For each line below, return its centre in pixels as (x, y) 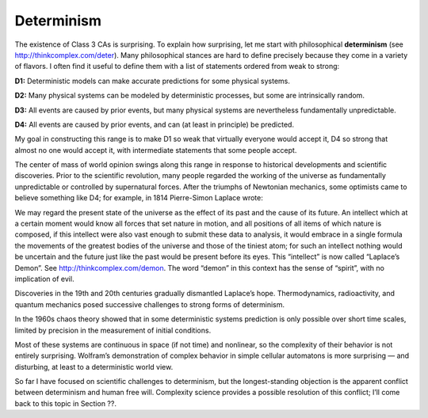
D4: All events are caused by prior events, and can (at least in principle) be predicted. (155, 124)
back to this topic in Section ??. (65, 403)
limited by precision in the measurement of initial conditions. (113, 330)
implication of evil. (44, 279)
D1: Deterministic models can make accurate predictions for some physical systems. (153, 81)
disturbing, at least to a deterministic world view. (94, 367)
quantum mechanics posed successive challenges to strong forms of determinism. (150, 304)
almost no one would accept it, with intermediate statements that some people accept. (156, 150)
